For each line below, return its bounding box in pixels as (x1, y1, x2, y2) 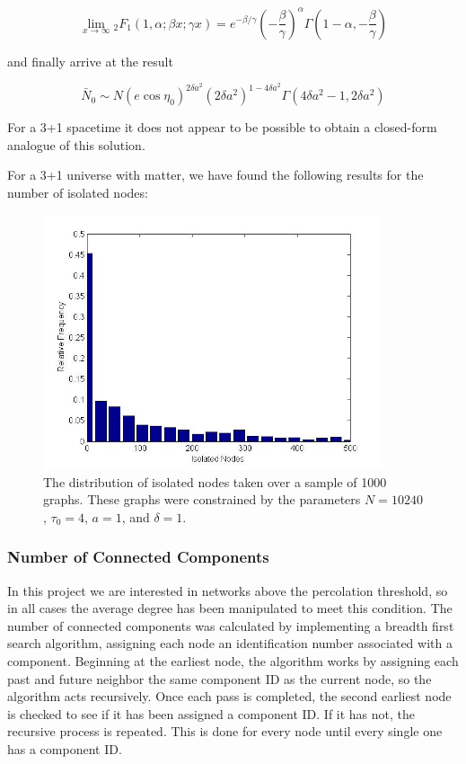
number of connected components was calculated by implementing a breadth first (7, 616, 454, 635)
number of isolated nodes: (7, 182, 148, 201)
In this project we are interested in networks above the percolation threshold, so (7, 581, 448, 600)
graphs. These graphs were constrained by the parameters (43, 490, 361, 509)
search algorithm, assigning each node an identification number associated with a (7, 634, 453, 653)
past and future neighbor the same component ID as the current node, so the (7, 669, 432, 688)
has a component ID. (7, 739, 122, 758)
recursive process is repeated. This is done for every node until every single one (7, 722, 443, 741)
